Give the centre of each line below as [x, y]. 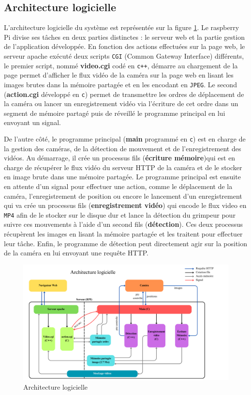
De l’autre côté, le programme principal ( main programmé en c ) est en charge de [125, 138]
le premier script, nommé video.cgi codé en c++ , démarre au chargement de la [121, 65]
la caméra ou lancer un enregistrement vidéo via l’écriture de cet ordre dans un [121, 103]
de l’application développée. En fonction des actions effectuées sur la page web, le [125, 46]
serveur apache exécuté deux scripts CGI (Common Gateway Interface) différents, [124, 55]
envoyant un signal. [32, 122]
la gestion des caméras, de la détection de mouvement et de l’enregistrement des [123, 148]
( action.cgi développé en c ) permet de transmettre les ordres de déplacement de [124, 94]
